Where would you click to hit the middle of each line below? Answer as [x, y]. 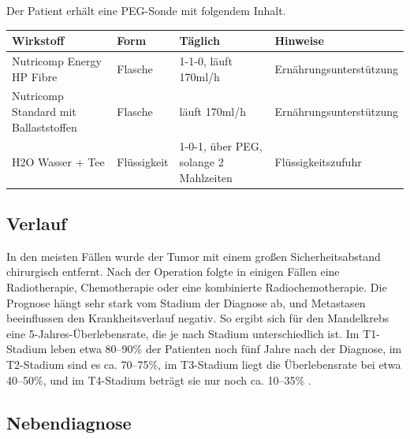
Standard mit [44, 111]
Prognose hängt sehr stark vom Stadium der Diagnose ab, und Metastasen [186, 302]
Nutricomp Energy [57, 60]
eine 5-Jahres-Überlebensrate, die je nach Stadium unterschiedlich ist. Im [183, 333]
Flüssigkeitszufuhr [318, 162]
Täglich [199, 41]
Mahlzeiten [206, 177]
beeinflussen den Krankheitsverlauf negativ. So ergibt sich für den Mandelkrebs [198, 318]
